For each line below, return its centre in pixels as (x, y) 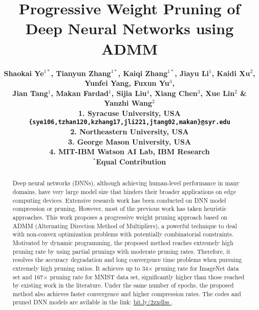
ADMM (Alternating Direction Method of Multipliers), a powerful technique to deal (125, 225)
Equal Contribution (131, 161)
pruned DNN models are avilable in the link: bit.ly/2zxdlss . (93, 302)
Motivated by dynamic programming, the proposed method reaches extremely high (123, 242)
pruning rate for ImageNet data (197, 268)
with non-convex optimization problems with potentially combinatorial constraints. (123, 234)
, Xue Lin (218, 93)
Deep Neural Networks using (129, 28)
